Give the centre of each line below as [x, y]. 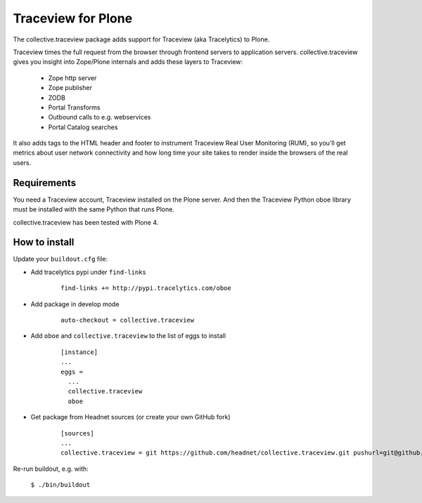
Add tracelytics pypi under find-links [89, 272]
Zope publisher [70, 88]
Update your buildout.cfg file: [60, 259]
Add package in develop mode [75, 304]
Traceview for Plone [73, 18]
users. [22, 162]
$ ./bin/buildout [60, 485]
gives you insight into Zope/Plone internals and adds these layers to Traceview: [128, 62]
